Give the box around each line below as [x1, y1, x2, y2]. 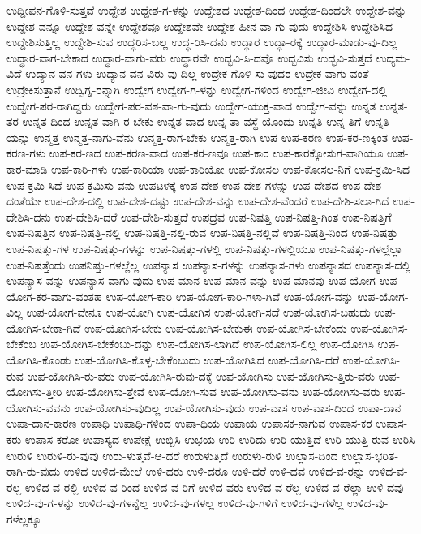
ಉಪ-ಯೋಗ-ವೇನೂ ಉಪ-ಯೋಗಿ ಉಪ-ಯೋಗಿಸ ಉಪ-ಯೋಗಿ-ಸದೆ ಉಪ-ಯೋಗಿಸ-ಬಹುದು [26, 304, 371, 321]
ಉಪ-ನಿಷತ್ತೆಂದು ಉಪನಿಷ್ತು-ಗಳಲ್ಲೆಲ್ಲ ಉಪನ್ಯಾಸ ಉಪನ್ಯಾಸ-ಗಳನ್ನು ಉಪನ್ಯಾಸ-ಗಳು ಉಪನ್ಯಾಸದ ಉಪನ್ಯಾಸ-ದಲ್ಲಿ [6, 256, 411, 273]
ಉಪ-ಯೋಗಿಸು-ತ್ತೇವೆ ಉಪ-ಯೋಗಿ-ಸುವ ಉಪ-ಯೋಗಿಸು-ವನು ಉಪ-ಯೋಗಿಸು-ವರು [66, 383, 380, 400]
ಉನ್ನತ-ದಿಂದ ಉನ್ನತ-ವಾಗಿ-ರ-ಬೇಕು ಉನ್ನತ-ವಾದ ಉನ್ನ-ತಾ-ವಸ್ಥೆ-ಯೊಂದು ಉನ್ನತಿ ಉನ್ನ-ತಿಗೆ [22, 113, 362, 130]
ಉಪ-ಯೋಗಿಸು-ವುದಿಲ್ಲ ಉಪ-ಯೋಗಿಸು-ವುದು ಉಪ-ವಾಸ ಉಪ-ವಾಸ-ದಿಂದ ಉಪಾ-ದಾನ [74, 398, 402, 416]
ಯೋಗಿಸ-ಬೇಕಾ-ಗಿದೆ [6, 319, 81, 336]
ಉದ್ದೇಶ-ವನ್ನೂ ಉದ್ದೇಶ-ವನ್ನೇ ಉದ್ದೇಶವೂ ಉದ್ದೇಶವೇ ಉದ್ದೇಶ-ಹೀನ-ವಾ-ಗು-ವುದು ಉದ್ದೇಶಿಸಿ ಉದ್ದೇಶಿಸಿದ [6, 17, 393, 34]
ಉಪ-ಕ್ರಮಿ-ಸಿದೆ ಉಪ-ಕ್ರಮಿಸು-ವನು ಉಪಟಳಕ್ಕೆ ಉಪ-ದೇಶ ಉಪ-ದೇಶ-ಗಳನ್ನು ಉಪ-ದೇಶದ [6, 176, 339, 193]
